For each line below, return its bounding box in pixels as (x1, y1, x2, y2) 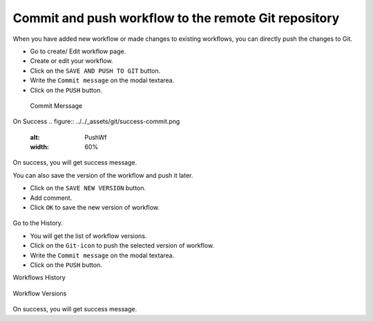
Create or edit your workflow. (30, 57, 113, 65)
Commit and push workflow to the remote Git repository (12, 10, 340, 26)
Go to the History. (12, 219, 64, 228)
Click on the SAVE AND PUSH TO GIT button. (30, 66, 161, 75)
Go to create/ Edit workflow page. (30, 47, 126, 55)
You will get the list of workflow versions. (30, 232, 147, 240)
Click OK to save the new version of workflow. (30, 203, 160, 212)
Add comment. (30, 194, 73, 202)
